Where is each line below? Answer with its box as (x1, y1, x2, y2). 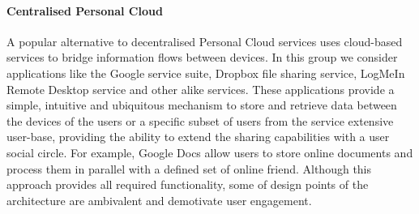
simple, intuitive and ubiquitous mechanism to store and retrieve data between (6, 96, 397, 113)
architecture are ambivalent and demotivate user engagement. (6, 191, 312, 208)
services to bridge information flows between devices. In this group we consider (6, 49, 398, 66)
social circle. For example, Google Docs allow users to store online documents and (6, 143, 413, 160)
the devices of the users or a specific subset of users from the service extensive (6, 112, 394, 129)
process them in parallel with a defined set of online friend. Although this (6, 160, 372, 177)
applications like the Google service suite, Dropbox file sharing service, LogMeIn (6, 64, 405, 81)
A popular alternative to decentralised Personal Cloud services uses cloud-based (6, 32, 403, 49)
